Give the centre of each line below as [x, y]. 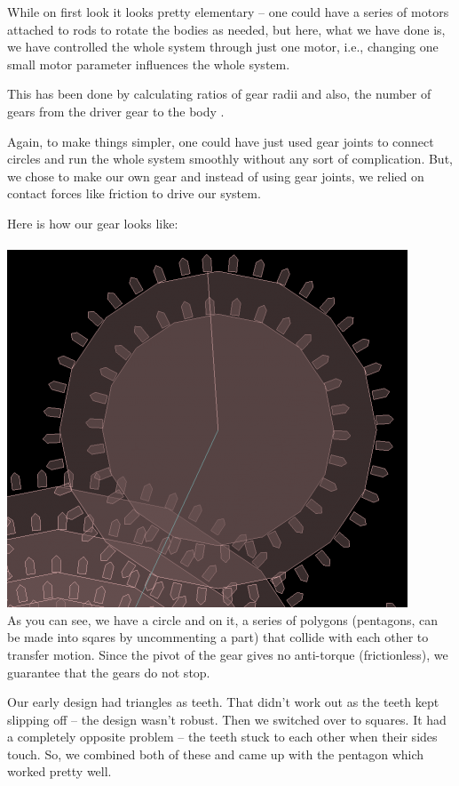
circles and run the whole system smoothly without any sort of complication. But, [230, 159]
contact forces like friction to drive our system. [134, 193]
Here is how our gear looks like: [93, 223]
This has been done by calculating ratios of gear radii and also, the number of [219, 94]
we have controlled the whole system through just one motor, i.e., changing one [223, 47]
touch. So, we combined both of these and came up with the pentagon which [216, 754]
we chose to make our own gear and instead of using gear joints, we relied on [216, 176]
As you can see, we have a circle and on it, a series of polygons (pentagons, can [223, 619]
